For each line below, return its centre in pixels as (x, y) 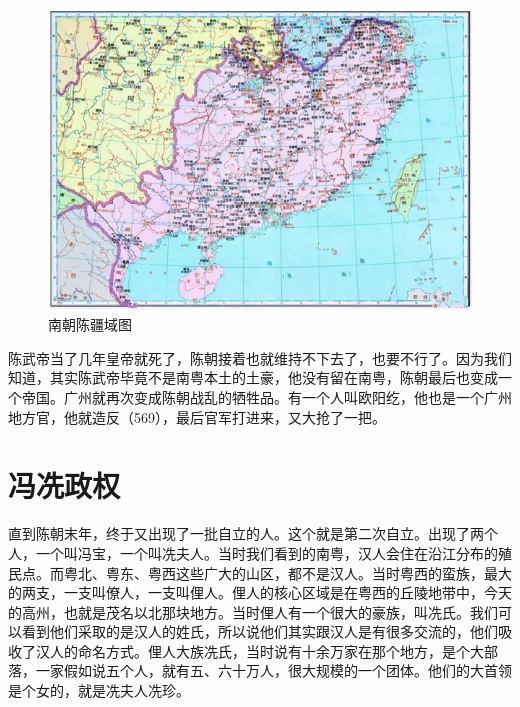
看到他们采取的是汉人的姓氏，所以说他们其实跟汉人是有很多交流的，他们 (259, 631)
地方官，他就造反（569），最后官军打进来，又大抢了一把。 (197, 416)
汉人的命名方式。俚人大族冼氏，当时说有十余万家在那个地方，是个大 (259, 650)
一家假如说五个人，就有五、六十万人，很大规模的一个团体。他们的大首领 (273, 670)
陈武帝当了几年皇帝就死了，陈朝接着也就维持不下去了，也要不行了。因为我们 (260, 357)
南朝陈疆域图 (90, 324)
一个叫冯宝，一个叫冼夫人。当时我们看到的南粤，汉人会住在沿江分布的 (266, 552)
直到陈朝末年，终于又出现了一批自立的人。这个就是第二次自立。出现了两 (246, 533)
